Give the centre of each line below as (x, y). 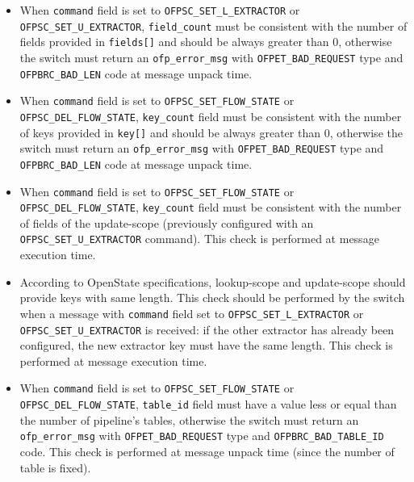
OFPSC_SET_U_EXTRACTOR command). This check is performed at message (199, 239)
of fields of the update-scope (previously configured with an (167, 222)
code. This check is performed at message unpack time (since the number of (207, 451)
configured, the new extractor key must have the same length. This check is (206, 345)
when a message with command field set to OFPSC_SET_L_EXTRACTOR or (192, 313)
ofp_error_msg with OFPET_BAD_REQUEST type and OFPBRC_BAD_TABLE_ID (202, 436)
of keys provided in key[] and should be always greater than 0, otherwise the (211, 132)
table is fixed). (55, 467)
